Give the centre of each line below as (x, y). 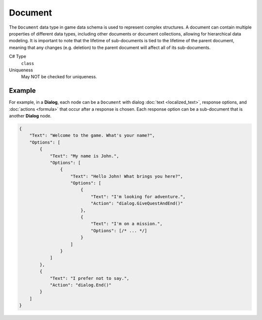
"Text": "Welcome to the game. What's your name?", (92, 135)
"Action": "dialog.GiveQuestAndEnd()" (137, 203)
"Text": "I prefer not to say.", (90, 278)
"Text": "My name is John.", (84, 156)
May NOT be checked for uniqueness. (59, 77)
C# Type (17, 56)
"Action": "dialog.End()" (81, 285)
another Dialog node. (30, 116)
